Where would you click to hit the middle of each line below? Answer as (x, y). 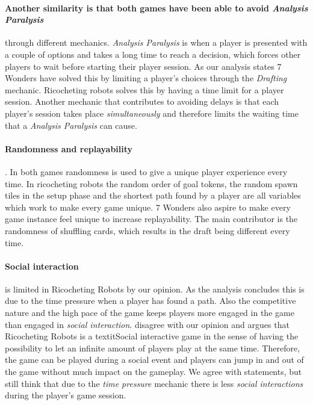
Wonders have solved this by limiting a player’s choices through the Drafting (146, 78)
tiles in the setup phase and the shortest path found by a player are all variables (153, 195)
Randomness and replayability (69, 148)
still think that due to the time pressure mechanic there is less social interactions (154, 383)
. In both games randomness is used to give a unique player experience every (146, 171)
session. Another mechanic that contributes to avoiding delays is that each (142, 101)
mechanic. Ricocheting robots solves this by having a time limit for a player (144, 89)
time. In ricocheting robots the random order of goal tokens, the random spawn (151, 183)
